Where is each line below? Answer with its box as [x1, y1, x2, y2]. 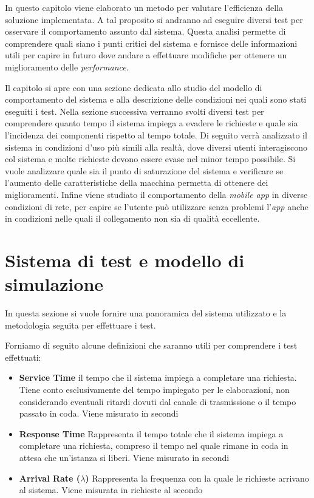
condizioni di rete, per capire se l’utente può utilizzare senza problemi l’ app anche [5, 200, 309, 213]
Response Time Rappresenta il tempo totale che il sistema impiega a [19, 427, 284, 440]
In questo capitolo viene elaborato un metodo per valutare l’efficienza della [5, 1, 283, 13]
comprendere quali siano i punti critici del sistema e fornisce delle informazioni [5, 36, 298, 49]
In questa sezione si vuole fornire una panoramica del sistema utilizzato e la [5, 307, 287, 319]
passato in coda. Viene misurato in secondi [19, 407, 179, 420]
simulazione [5, 271, 104, 296]
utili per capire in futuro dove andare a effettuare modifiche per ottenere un [5, 49, 287, 61]
